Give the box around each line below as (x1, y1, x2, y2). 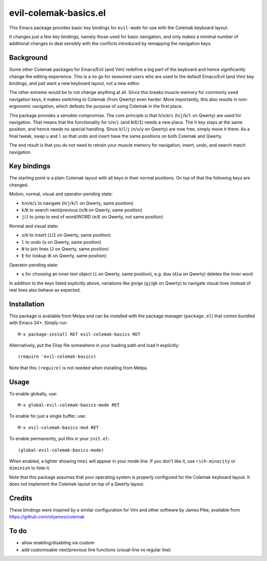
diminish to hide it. (9, 465, 50, 471)
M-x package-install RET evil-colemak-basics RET (18, 331, 141, 337)
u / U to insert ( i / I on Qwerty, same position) (21, 232, 111, 238)
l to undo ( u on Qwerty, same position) (21, 239, 101, 245)
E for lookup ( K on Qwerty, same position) (21, 253, 107, 259)
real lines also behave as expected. (9, 287, 81, 293)
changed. (9, 182, 29, 188)
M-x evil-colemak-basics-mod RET (18, 425, 99, 430)
